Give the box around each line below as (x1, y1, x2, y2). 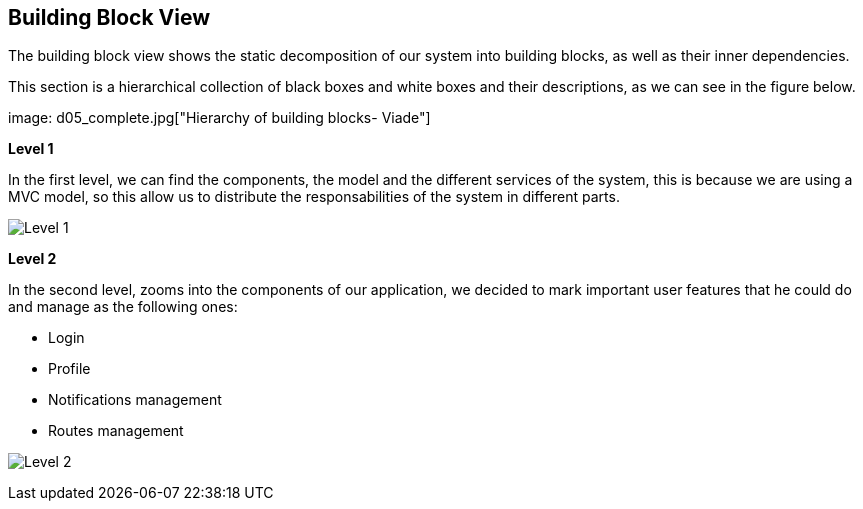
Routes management (48, 422, 184, 440)
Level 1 (8, 140, 54, 158)
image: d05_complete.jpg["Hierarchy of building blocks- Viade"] (8, 109, 431, 127)
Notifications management (48, 391, 222, 409)
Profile (48, 360, 91, 378)
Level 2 (8, 250, 57, 268)
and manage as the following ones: (8, 298, 238, 316)
